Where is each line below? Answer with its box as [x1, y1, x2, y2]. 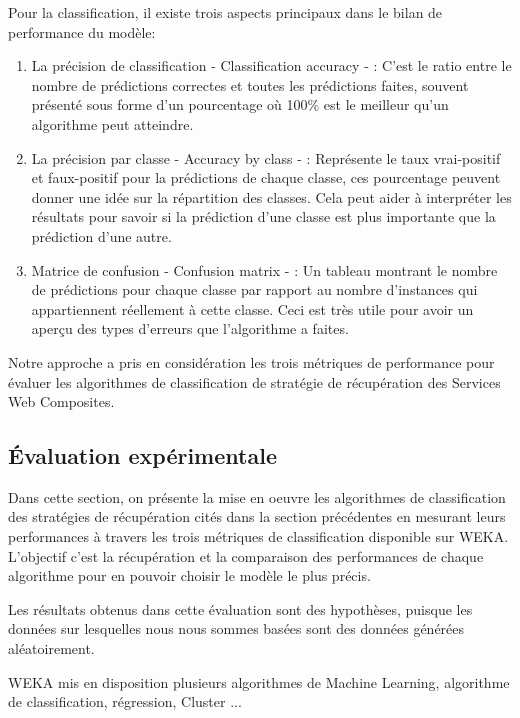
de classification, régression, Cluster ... [8, 691, 242, 712]
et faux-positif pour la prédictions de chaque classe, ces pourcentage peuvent [31, 167, 501, 188]
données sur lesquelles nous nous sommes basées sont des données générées [8, 618, 465, 639]
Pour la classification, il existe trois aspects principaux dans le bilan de [8, 2, 443, 22]
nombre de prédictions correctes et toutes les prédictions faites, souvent [31, 74, 469, 95]
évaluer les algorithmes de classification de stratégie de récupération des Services [8, 371, 501, 392]
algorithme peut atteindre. [31, 113, 194, 134]
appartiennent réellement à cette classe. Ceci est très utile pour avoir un [31, 298, 474, 319]
